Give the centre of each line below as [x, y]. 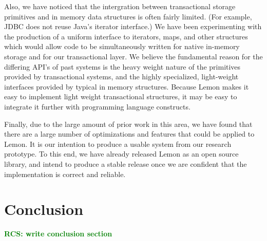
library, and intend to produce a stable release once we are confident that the [126, 163]
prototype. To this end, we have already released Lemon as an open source [121, 154]
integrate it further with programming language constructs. [97, 106]
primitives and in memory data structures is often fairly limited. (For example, [128, 16]
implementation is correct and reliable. [65, 174]
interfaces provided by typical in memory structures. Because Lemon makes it [127, 86]
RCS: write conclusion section [58, 234]
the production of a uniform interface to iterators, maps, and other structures [126, 36]
